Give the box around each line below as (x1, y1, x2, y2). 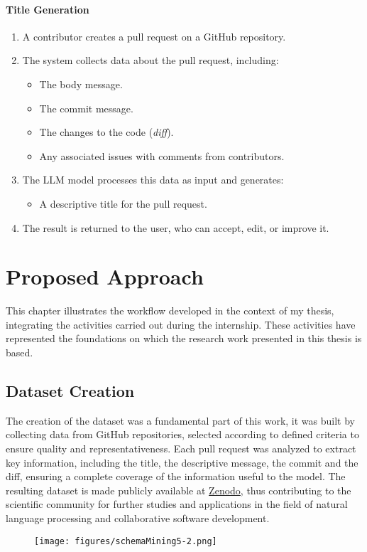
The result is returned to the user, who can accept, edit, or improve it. (22, 220, 329, 235)
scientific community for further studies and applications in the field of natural (6, 497, 348, 511)
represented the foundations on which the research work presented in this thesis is (6, 331, 362, 346)
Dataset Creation (6, 380, 135, 402)
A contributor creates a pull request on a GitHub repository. (22, 28, 286, 43)
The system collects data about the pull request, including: (22, 53, 279, 68)
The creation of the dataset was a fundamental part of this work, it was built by (6, 413, 355, 428)
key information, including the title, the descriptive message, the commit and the (6, 455, 358, 469)
